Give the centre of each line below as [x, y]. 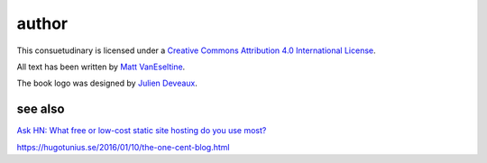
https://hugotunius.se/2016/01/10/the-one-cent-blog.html [123, 147]
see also [41, 109]
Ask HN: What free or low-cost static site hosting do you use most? [142, 131]
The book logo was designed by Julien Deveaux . [107, 83]
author [42, 23]
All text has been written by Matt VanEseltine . [101, 67]
